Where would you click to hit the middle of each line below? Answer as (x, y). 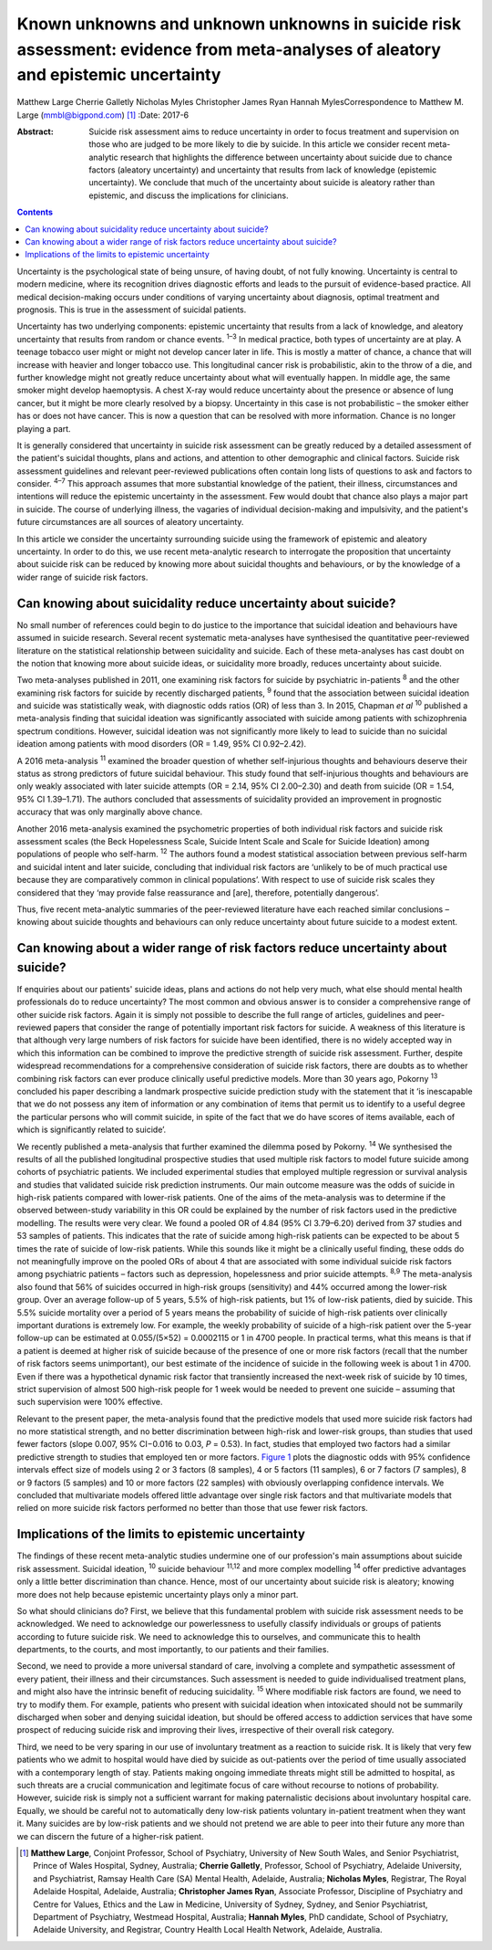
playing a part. (44, 428)
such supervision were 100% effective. (90, 1402)
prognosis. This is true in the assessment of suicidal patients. (132, 309)
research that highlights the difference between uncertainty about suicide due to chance (286, 157)
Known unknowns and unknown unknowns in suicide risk (239, 24)
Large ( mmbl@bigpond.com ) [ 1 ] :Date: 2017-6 (103, 115)
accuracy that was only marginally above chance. (110, 812)
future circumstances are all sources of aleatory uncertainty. (130, 522)
